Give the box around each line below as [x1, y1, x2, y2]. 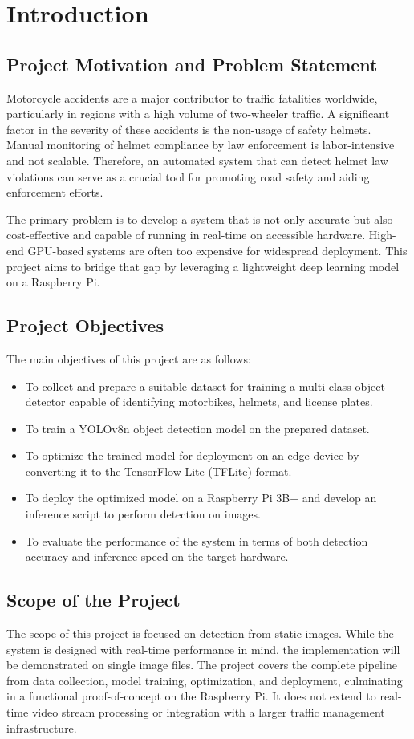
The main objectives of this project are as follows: [6, 350, 251, 367]
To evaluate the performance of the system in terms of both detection [25, 532, 368, 549]
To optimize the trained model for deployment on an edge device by [25, 447, 359, 464]
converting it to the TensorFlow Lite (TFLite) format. [25, 462, 292, 479]
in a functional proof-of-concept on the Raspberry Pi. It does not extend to [6, 688, 376, 704]
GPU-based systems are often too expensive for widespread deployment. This [27, 242, 408, 258]
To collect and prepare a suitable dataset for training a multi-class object [25, 377, 385, 394]
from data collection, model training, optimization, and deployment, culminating [6, 672, 403, 688]
